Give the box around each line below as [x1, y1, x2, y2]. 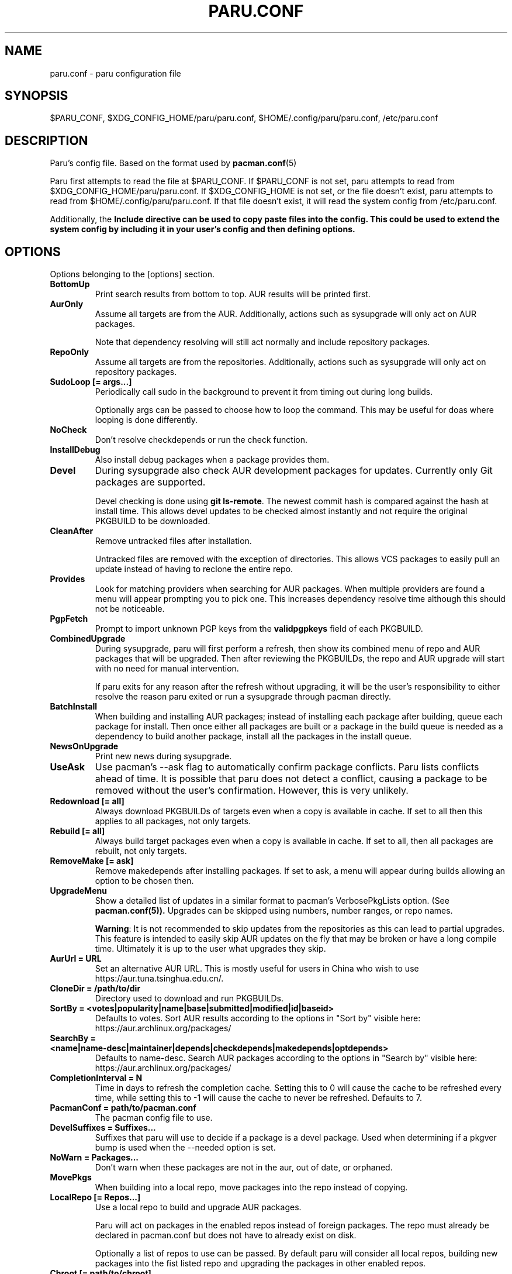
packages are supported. [95, 476, 206, 488]
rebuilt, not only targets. [95, 846, 187, 856]
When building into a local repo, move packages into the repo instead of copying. [95, 1182, 408, 1193]
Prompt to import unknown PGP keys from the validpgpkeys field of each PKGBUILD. [95, 624, 423, 634]
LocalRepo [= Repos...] [50, 1192, 141, 1203]
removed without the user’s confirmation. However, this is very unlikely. [95, 784, 409, 797]
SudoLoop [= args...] [50, 377, 132, 387]
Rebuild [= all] [50, 826, 105, 836]
